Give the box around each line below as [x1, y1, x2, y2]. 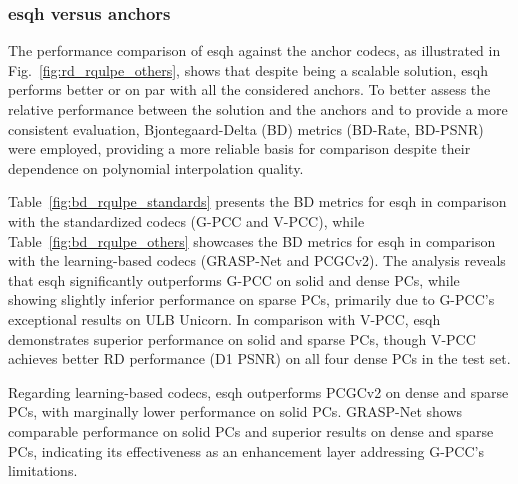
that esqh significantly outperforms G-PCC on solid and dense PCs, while [8, 269, 460, 290]
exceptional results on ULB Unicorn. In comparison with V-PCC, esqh [8, 308, 441, 329]
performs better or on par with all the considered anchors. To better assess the [8, 79, 491, 100]
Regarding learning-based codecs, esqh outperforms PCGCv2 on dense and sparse [8, 381, 509, 402]
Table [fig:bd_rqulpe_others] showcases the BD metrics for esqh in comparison [8, 230, 496, 251]
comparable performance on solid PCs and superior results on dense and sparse [8, 420, 494, 441]
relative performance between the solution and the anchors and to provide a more [8, 99, 508, 119]
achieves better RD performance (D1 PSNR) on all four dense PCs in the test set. [8, 348, 511, 369]
